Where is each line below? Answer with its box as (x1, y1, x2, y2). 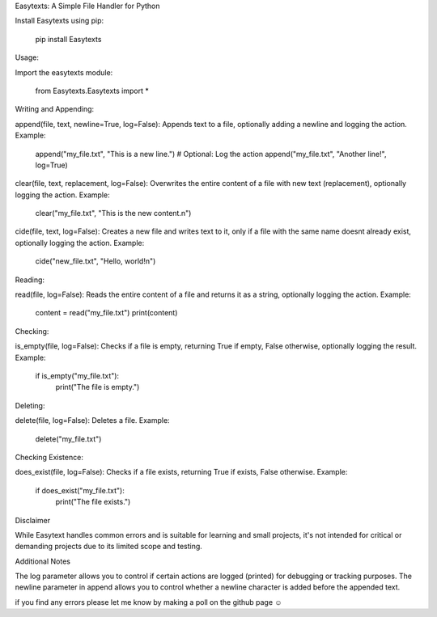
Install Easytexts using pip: (15, 16, 104, 26)
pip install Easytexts (35, 34, 102, 44)
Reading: (15, 275, 45, 285)
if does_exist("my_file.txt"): (35, 485, 125, 495)
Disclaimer (15, 515, 51, 525)
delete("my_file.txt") (35, 433, 102, 444)
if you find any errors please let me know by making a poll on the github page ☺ (15, 597, 282, 606)
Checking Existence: (15, 452, 84, 462)
